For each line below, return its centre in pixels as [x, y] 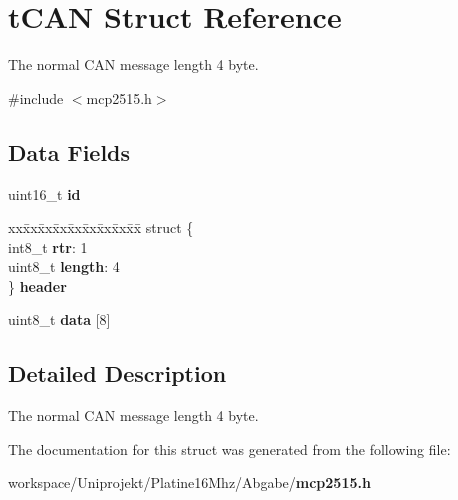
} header [37, 285]
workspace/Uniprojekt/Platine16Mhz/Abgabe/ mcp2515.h [189, 482]
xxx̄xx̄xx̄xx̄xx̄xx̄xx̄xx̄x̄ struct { [101, 227]
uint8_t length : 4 [64, 266]
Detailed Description [117, 373]
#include [36, 97]
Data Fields [69, 151]
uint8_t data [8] [59, 319]
